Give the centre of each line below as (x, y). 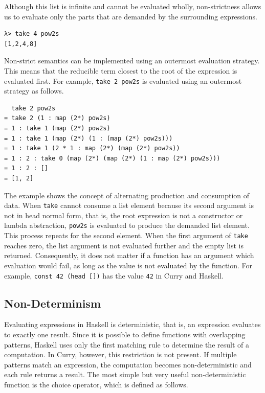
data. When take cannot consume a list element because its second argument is (129, 205)
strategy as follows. (34, 91)
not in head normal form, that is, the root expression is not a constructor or (124, 215)
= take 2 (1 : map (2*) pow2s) (57, 118)
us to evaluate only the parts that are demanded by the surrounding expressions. (131, 16)
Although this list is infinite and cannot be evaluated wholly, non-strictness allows (133, 6)
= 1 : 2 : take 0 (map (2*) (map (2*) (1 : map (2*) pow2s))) (112, 158)
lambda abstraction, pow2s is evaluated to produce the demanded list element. (127, 225)
